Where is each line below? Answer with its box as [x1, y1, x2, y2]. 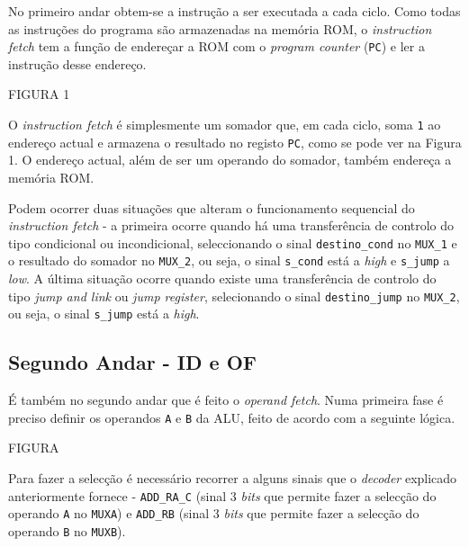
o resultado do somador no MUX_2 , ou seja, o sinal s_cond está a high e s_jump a [8, 251, 450, 270]
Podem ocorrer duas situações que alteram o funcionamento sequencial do [8, 198, 415, 217]
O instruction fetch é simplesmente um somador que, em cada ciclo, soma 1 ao [8, 115, 441, 134]
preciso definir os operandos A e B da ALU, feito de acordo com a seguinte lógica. [8, 408, 455, 426]
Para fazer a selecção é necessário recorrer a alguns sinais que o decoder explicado [8, 468, 457, 487]
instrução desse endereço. [8, 54, 147, 73]
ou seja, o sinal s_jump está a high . [8, 304, 200, 323]
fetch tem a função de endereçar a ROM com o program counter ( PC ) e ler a [8, 37, 425, 56]
